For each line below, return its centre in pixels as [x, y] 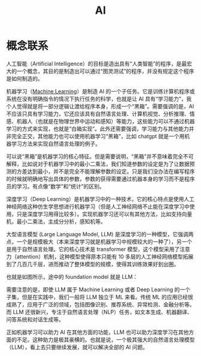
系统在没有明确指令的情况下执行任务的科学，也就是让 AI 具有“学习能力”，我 [99, 99]
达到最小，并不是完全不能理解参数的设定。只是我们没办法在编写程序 [111, 171]
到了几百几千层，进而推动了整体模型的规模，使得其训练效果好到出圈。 [93, 264]
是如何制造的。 [25, 78]
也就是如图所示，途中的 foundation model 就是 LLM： [72, 276]
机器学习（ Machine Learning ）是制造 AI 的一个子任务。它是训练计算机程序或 [100, 91]
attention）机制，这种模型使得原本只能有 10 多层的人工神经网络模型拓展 [105, 256]
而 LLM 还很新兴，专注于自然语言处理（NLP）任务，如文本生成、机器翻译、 [99, 312]
